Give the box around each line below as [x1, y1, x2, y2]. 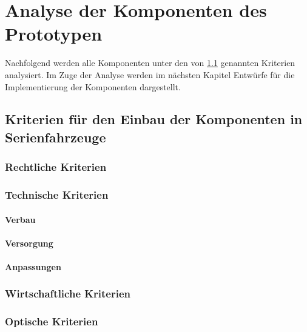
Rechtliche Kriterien [5, 159, 107, 174]
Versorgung [5, 236, 53, 249]
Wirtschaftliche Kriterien [5, 286, 130, 301]
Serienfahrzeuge [5, 127, 106, 146]
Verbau [5, 213, 36, 225]
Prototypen [5, 21, 103, 46]
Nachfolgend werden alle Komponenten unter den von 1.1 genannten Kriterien [5, 56, 295, 69]
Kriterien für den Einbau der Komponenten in [5, 110, 303, 128]
